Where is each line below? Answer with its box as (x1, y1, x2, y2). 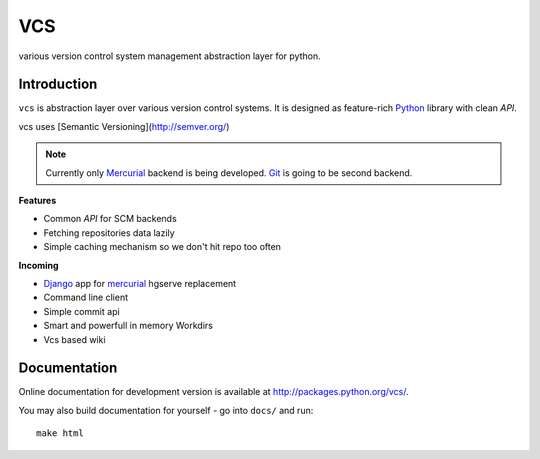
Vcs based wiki (43, 333, 106, 345)
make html (36, 428, 84, 439)
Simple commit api (43, 305, 120, 317)
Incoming (18, 259, 59, 271)
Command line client (43, 291, 129, 304)
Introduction (18, 76, 98, 93)
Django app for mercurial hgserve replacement (43, 277, 237, 289)
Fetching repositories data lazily (43, 226, 175, 239)
